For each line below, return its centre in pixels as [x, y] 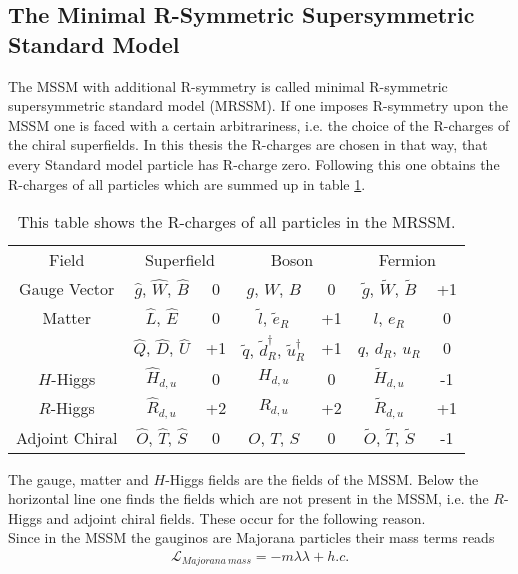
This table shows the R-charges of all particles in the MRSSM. [236, 222]
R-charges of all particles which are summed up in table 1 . [187, 183]
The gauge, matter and [78, 478]
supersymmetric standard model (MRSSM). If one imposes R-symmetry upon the [258, 105]
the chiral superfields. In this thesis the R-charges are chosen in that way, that [248, 144]
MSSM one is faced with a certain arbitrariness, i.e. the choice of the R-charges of [259, 124]
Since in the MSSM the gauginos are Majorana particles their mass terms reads [251, 537]
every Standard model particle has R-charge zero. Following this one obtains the [254, 163]
